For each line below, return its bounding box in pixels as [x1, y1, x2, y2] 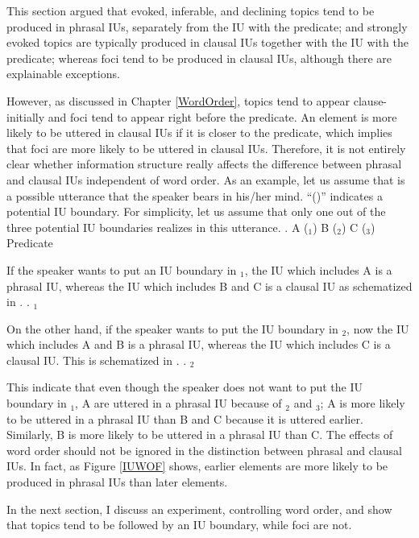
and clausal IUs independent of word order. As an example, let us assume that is [6, 171, 405, 188]
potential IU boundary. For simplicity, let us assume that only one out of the [6, 203, 386, 220]
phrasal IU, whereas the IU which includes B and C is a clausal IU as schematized [6, 277, 413, 294]
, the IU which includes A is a [244, 261, 392, 278]
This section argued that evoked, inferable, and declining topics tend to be [6, 2, 375, 19]
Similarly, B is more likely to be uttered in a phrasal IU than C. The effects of [6, 426, 393, 443]
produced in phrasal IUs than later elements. [6, 474, 228, 490]
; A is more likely [320, 395, 405, 412]
